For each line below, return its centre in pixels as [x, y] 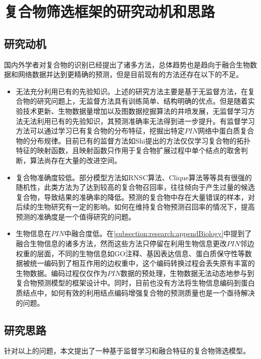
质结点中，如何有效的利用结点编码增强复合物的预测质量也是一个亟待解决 [135, 293]
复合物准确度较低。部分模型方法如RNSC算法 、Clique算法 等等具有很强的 [134, 177]
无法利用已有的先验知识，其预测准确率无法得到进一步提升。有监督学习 [139, 121]
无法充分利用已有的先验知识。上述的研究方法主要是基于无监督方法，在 [132, 91]
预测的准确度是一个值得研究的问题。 [76, 216]
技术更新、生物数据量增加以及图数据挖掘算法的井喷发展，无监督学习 [135, 111]
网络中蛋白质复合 [226, 131]
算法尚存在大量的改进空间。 [76, 160]
